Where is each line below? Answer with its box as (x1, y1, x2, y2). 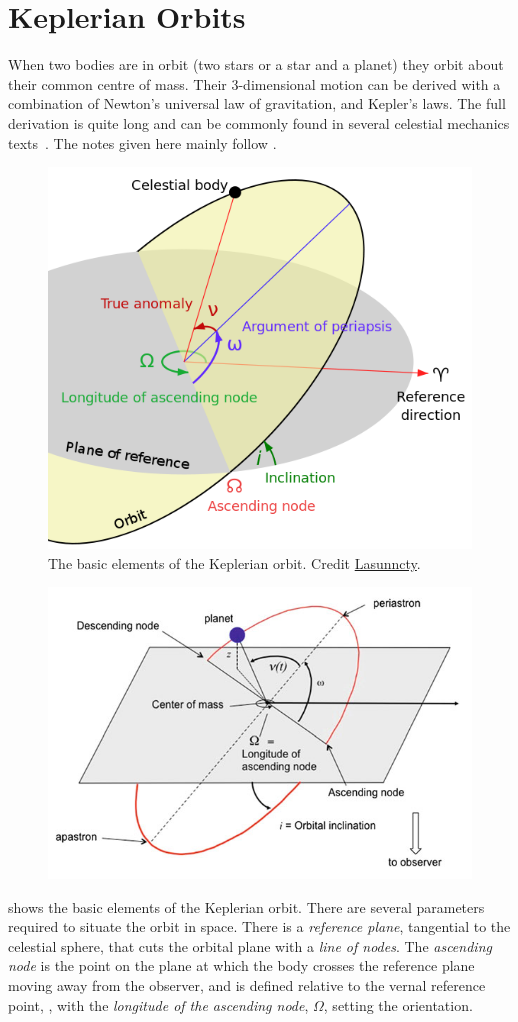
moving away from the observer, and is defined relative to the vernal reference (8, 975, 486, 996)
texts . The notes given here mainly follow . (8, 132, 277, 153)
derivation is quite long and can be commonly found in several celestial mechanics (8, 112, 510, 133)
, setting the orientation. (323, 994, 473, 1015)
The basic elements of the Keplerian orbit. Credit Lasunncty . (48, 552, 421, 573)
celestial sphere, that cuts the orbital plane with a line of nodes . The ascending (8, 935, 492, 956)
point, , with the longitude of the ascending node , (8, 994, 309, 1015)
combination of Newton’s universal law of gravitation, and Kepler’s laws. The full (8, 93, 506, 114)
